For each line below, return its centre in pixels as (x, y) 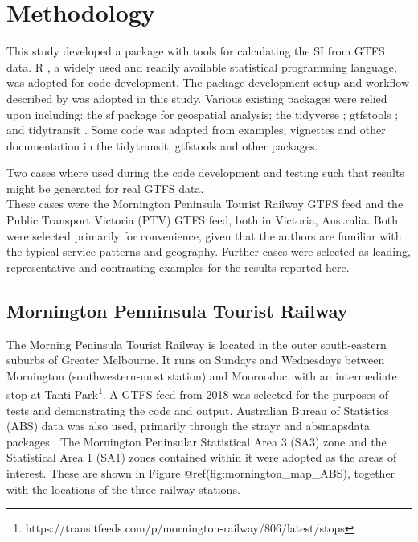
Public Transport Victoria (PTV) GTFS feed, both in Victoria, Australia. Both (203, 220)
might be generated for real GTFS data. (105, 188)
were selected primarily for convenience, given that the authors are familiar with (204, 235)
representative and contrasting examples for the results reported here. (178, 267)
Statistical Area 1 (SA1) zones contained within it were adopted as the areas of (202, 457)
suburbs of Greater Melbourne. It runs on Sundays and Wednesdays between (196, 360)
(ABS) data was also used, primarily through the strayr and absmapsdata (188, 426)
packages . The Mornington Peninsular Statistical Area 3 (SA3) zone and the (197, 441)
